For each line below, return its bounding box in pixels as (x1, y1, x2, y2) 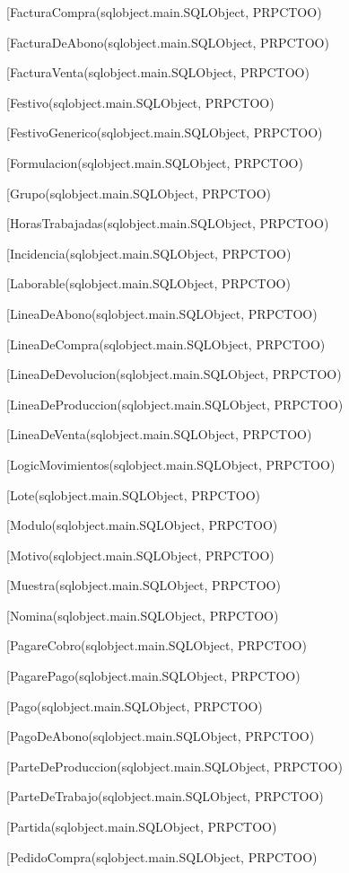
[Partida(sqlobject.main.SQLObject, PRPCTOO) (6, 817, 277, 836)
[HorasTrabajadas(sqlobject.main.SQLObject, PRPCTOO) (6, 214, 329, 233)
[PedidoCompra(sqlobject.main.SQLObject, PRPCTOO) (6, 847, 318, 866)
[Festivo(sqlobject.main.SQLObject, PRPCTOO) (6, 93, 275, 111)
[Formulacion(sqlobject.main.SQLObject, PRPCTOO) (6, 153, 303, 172)
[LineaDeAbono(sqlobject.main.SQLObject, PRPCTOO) (6, 304, 318, 322)
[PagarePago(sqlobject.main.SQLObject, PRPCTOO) (6, 666, 301, 685)
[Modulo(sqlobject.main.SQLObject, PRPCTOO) (6, 516, 278, 534)
